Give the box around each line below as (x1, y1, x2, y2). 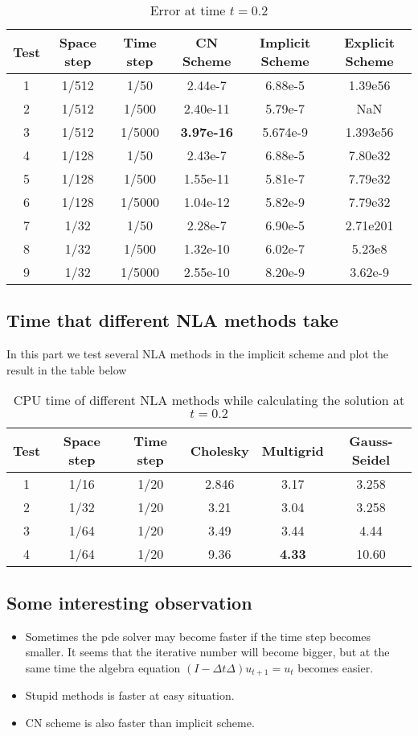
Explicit (344, 33, 395, 52)
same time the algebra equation (25, 659, 181, 676)
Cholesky (190, 440, 249, 460)
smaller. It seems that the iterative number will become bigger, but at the (25, 643, 390, 660)
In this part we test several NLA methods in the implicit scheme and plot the (6, 345, 389, 362)
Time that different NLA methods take (6, 308, 338, 333)
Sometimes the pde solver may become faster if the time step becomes (25, 627, 371, 644)
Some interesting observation (6, 589, 252, 614)
